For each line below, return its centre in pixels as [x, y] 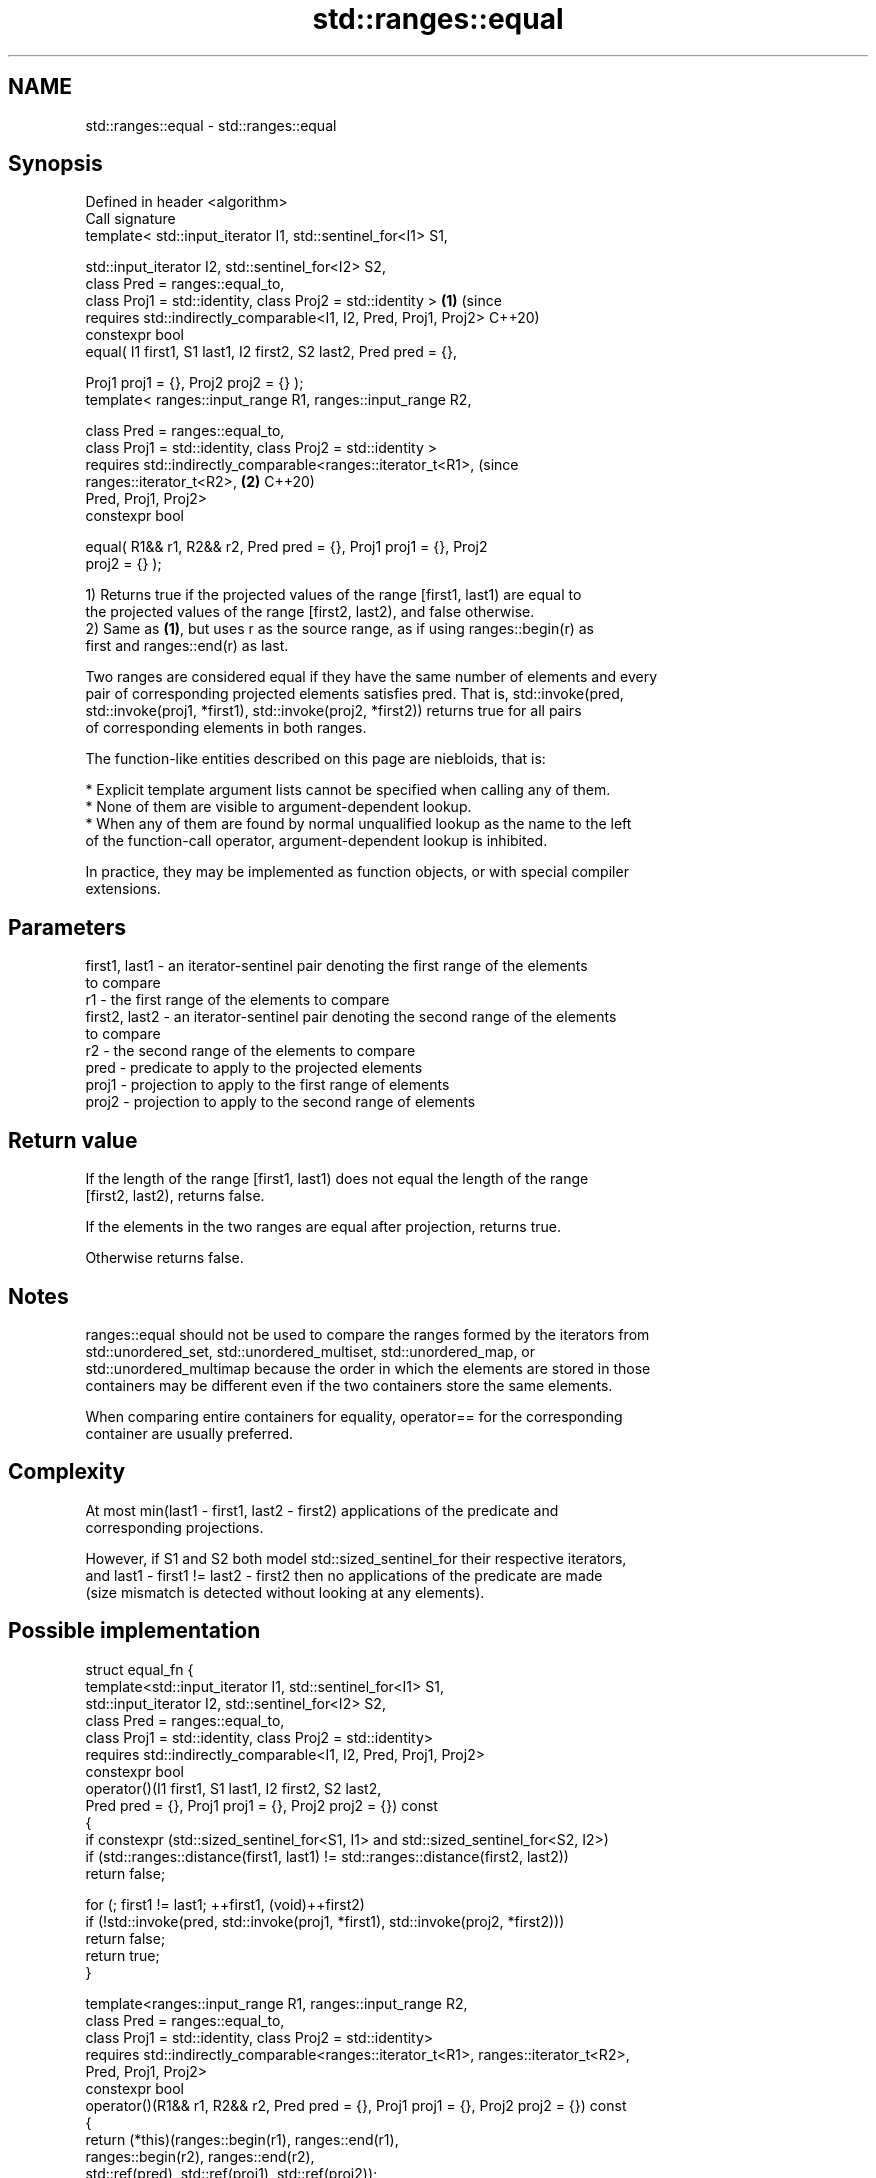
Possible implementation [134, 1631]
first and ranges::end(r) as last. [187, 646]
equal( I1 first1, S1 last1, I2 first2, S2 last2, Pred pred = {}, [271, 352]
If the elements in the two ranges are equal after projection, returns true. [323, 1227]
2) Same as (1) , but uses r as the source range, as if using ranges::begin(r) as [339, 629]
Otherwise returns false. [164, 1258]
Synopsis [55, 164]
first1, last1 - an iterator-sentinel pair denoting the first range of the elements [336, 966]
